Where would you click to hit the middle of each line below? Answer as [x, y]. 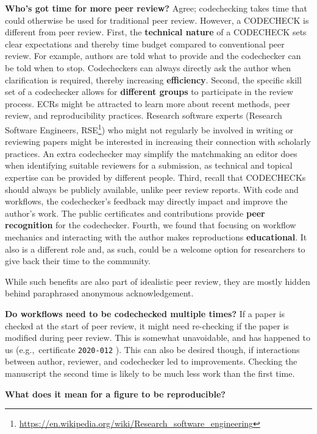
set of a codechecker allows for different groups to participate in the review [149, 92]
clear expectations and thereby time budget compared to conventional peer [145, 44]
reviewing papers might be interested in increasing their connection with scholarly [158, 142]
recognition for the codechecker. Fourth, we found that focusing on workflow [151, 225]
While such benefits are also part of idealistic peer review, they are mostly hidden [158, 281]
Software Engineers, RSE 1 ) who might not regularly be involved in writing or [149, 128]
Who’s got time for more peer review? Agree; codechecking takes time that [156, 8]
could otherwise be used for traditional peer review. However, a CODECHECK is [157, 20]
